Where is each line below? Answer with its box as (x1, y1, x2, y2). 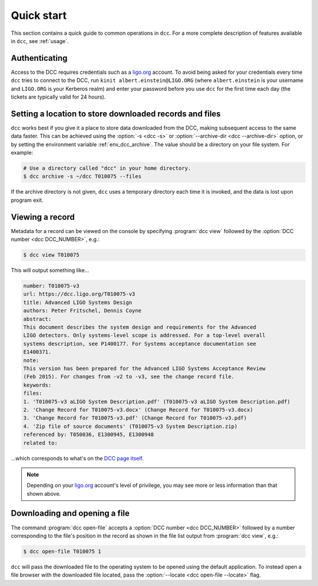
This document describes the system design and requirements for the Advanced (23, 324, 256, 330)
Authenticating (11, 53, 68, 63)
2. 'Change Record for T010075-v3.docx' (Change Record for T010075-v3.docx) (23, 406, 253, 413)
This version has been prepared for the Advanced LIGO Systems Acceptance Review (23, 365, 266, 372)
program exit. (11, 197, 44, 204)
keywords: (23, 381, 52, 388)
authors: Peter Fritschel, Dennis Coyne (23, 307, 141, 314)
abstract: (23, 316, 52, 322)
